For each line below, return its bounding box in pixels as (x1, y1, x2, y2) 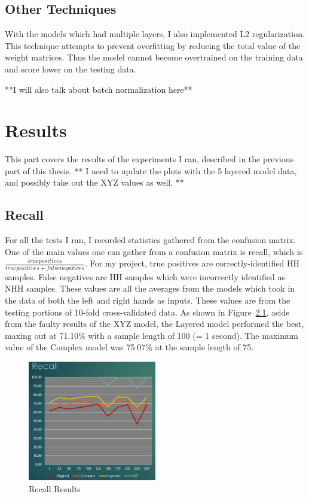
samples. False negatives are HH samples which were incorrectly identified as (5, 270, 286, 283)
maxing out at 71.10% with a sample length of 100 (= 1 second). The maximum (5, 329, 298, 341)
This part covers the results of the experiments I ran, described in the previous (5, 153, 294, 165)
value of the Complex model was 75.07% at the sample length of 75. (5, 341, 254, 353)
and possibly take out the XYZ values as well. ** (5, 176, 184, 189)
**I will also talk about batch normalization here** (5, 83, 192, 95)
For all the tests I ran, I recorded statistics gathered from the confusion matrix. (5, 234, 296, 246)
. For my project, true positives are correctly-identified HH (85, 257, 299, 269)
